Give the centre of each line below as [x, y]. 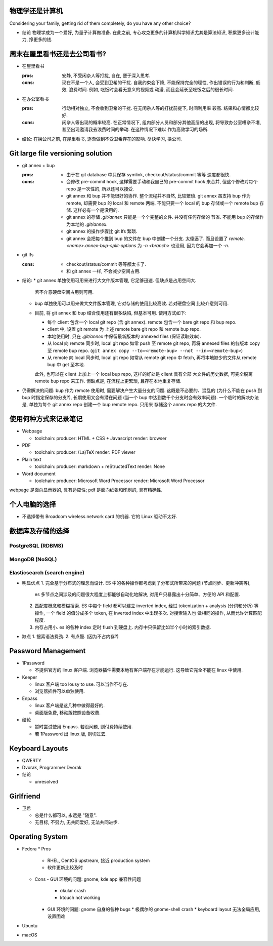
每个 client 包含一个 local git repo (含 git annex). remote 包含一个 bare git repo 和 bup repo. [142, 322]
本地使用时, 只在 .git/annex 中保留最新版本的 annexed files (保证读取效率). [124, 336]
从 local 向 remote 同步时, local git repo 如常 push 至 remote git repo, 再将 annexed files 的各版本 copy [154, 343]
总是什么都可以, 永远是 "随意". [66, 815]
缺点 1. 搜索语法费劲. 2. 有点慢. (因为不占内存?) [70, 636]
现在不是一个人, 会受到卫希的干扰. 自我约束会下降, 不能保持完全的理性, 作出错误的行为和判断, [158, 82]
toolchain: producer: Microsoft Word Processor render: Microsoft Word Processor [120, 481]
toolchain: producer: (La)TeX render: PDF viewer [85, 452]
